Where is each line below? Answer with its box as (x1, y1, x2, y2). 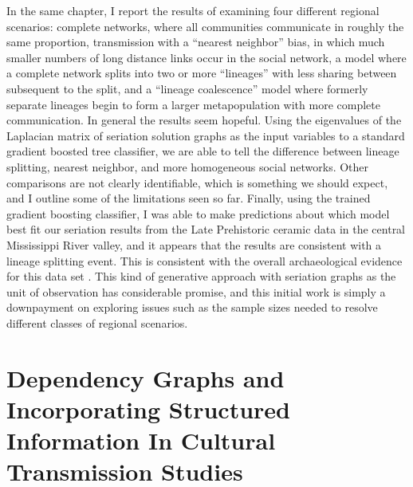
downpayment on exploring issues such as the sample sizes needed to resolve (6, 299, 378, 316)
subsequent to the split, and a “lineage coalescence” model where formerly (6, 80, 368, 96)
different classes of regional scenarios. (6, 314, 188, 331)
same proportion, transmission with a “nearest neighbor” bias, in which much (6, 33, 385, 50)
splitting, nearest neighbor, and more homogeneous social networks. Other (6, 158, 369, 175)
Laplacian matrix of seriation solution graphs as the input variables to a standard (6, 127, 405, 143)
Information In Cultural (6, 424, 276, 457)
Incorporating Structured (6, 392, 290, 425)
